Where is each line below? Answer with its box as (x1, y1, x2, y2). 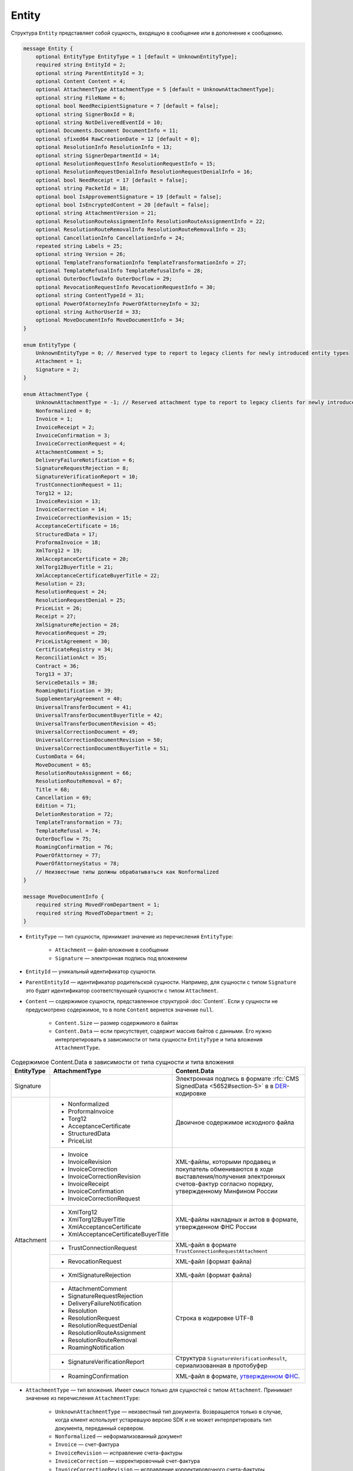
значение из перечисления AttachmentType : (25, 1395, 141, 1402)
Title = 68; (35, 786, 71, 793)
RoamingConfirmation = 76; (35, 844, 114, 850)
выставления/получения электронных (175, 1172, 285, 1180)
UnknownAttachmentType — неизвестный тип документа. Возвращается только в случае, (55, 1408, 282, 1415)
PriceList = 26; (35, 605, 82, 612)
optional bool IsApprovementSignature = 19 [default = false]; (35, 193, 222, 200)
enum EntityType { (23, 341, 76, 348)
